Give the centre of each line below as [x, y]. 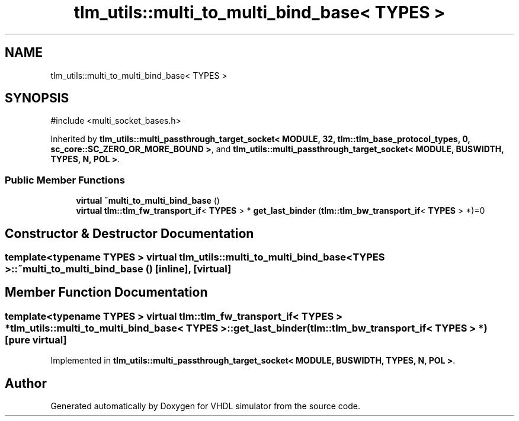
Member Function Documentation [106, 293]
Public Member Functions [65, 180]
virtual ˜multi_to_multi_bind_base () [148, 201]
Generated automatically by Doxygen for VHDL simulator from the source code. [206, 406]
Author [26, 383]
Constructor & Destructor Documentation [129, 233]
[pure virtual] [36, 340]
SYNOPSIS [37, 98]
